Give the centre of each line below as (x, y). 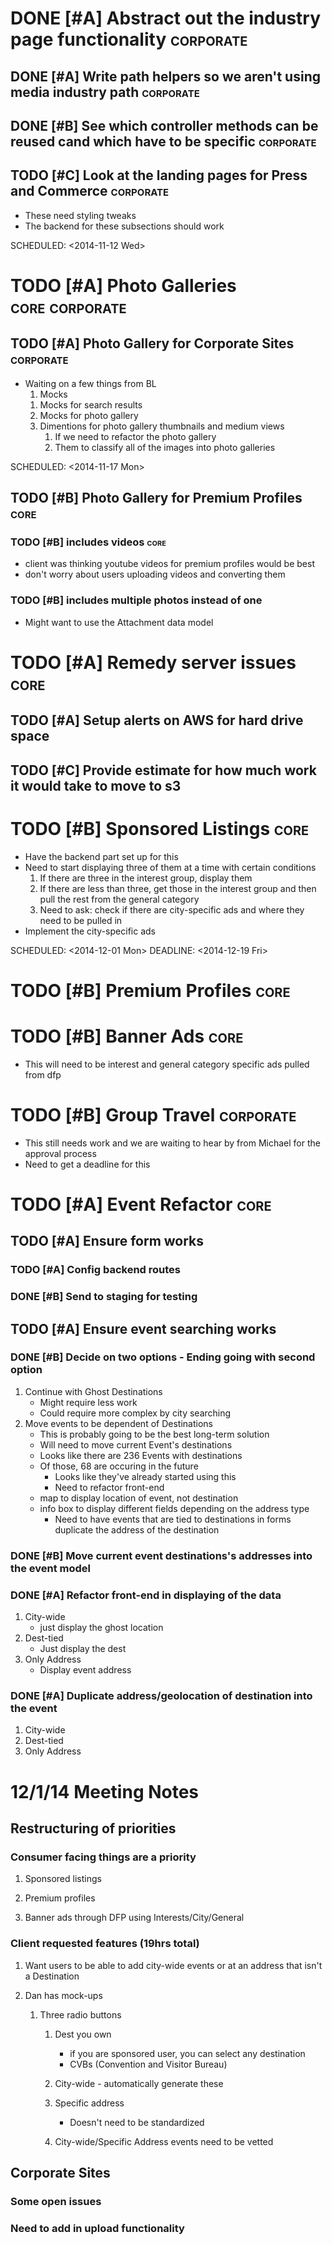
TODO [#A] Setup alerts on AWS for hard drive (157, 720)
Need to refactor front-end (109, 1487)
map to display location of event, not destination (139, 1498)
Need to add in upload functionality (97, 2228)
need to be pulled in (81, 920)
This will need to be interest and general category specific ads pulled (167, 1064)
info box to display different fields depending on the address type (174, 1508)
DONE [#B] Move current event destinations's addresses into (161, 1555)
